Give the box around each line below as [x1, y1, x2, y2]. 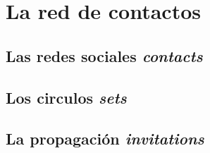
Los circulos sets [6, 86, 127, 108]
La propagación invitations [6, 128, 204, 149]
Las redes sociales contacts [6, 44, 203, 66]
